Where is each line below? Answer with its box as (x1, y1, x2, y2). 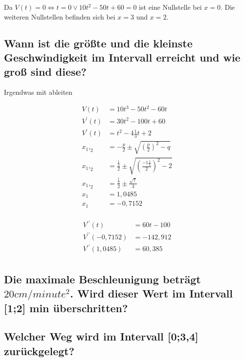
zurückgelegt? (4, 343, 75, 358)
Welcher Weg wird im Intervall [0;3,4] (4, 329, 199, 344)
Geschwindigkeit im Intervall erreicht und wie (4, 49, 241, 64)
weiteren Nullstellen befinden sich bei (4, 11, 115, 21)
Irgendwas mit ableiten (4, 87, 73, 97)
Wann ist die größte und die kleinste (4, 35, 193, 50)
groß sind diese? (4, 64, 87, 79)
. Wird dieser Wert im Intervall (70, 286, 233, 301)
